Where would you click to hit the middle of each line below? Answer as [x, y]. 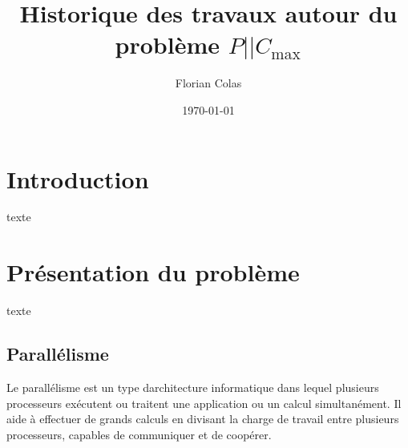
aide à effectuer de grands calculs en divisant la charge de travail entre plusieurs [203, 419]
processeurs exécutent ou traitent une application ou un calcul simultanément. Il [204, 403]
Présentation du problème [153, 272]
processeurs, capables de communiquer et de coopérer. [139, 434]
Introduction [78, 178]
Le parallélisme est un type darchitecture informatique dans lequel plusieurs [193, 387]
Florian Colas [208, 83]
